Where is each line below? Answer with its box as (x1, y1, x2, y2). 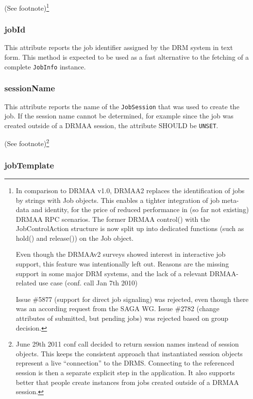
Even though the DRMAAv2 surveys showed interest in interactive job (16, 249, 226, 259)
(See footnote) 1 (4, 1, 50, 13)
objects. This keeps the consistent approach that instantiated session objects (16, 348, 243, 358)
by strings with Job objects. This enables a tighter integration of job (16, 195, 219, 205)
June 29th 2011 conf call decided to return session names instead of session (16, 339, 239, 349)
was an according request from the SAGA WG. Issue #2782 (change (16, 303, 219, 314)
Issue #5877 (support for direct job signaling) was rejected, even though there (16, 294, 249, 304)
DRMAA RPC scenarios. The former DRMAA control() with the (16, 214, 210, 224)
